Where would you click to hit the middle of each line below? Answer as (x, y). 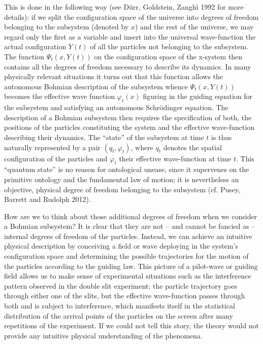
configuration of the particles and (56, 158)
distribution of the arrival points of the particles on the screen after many (119, 315)
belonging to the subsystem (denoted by (67, 27)
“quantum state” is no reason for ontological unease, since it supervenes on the (127, 169)
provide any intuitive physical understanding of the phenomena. (103, 335)
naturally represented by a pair (53, 147)
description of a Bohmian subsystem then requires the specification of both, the (128, 117)
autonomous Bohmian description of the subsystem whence (96, 86)
